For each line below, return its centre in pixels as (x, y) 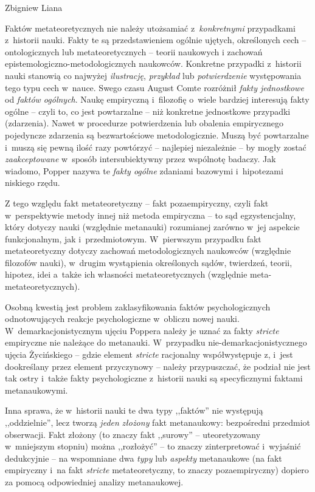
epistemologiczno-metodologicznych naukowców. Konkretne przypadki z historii (153, 63)
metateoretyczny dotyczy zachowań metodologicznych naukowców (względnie (148, 251)
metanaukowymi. (36, 390)
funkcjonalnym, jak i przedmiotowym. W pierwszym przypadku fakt (133, 238)
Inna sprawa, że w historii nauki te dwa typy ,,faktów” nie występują (134, 410)
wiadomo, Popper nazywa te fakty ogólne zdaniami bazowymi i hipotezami (144, 170)
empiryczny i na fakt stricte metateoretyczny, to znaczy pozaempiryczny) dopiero (157, 470)
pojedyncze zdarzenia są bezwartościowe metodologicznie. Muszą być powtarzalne (157, 135)
